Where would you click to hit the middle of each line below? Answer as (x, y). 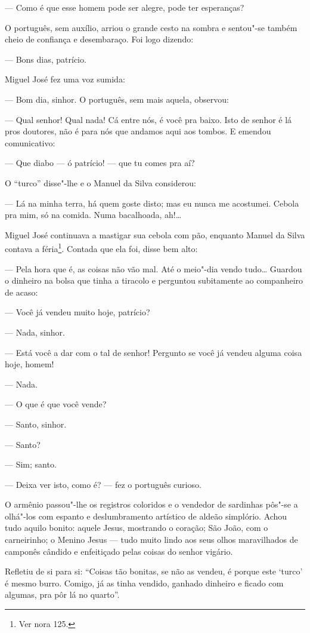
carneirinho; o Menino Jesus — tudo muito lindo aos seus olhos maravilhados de (151, 540)
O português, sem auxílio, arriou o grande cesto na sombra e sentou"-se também (151, 27)
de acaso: (21, 292)
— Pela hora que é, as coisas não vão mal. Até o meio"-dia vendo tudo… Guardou (154, 268)
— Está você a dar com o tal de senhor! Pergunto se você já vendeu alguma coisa (154, 352)
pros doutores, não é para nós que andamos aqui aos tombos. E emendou (138, 131)
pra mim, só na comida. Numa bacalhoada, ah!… (93, 215)
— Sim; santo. (31, 464)
